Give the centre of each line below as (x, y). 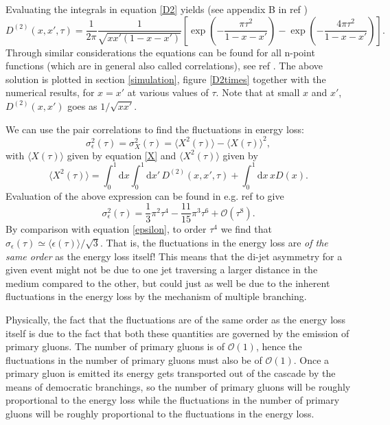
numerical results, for (50, 92)
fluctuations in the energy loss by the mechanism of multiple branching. (156, 296)
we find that (246, 229)
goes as (82, 105)
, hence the (279, 346)
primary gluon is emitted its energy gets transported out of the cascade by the (171, 373)
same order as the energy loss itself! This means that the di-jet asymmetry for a (174, 256)
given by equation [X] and (122, 155)
